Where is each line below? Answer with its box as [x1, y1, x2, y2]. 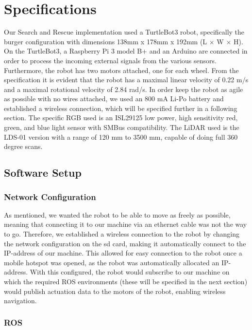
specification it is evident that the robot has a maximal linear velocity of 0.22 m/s [4, 74, 249, 85]
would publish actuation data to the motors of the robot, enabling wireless [4, 286, 226, 296]
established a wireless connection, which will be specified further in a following [4, 103, 237, 113]
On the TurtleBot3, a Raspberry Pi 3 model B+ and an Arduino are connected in [4, 46, 248, 56]
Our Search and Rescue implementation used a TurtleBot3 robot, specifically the [4, 27, 245, 37]
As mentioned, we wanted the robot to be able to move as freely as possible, [4, 209, 231, 220]
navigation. [4, 295, 37, 306]
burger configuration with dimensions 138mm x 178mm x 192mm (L [4, 36, 207, 46]
